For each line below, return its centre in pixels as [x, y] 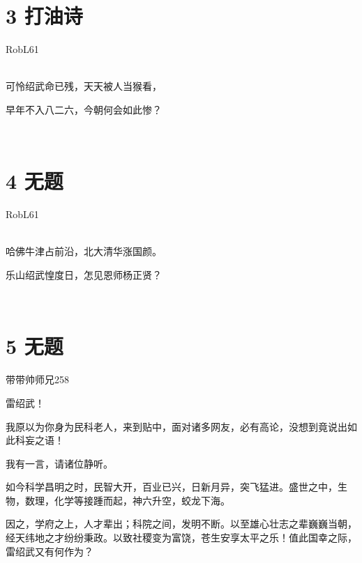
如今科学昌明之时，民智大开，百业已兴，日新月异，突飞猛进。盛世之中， [172, 487]
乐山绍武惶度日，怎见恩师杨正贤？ [84, 275]
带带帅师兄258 [37, 379]
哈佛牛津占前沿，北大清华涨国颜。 [84, 251]
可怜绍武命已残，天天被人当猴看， [84, 86]
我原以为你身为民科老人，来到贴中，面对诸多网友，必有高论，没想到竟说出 [176, 426]
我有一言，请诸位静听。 [59, 463]
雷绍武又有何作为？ [50, 551]
